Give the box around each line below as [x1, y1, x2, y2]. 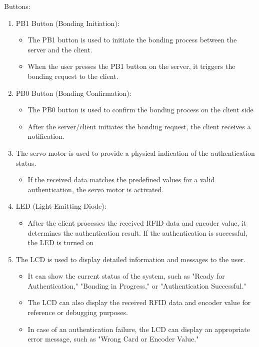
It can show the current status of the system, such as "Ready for [27, 271, 225, 281]
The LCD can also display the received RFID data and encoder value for [27, 297, 251, 308]
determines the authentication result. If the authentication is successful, [27, 227, 247, 238]
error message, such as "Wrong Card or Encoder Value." [27, 334, 199, 344]
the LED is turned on [27, 237, 94, 248]
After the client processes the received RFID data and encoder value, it [27, 217, 246, 228]
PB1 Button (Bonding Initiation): [15, 17, 119, 28]
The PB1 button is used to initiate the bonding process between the [27, 34, 237, 45]
